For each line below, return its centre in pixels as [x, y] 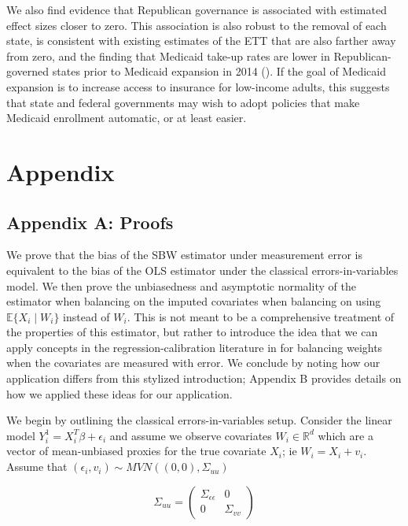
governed [28, 71]
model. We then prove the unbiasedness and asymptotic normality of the [181, 285]
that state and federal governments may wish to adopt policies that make [183, 102]
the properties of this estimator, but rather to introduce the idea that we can [192, 332]
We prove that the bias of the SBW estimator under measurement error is [185, 255]
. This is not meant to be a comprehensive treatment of [261, 316]
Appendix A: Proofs [90, 222]
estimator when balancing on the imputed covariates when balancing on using [194, 301]
